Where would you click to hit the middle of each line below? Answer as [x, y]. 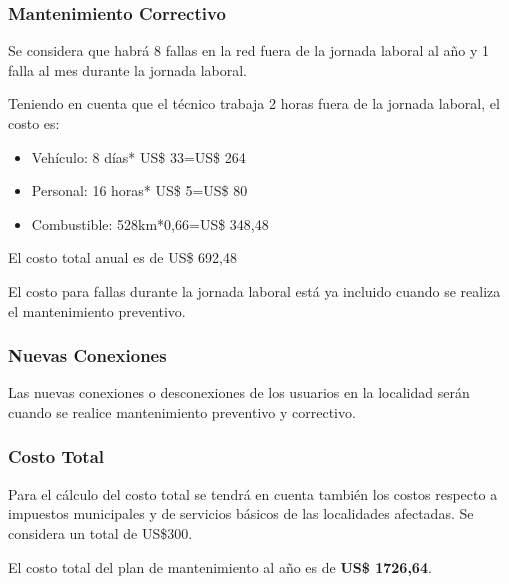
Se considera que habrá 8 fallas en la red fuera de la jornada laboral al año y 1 [249, 50]
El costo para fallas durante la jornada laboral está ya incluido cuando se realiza [254, 290]
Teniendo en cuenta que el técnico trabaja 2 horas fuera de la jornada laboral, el [254, 103]
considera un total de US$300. [100, 532]
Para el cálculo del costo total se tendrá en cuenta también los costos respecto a [253, 493]
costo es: [34, 123]
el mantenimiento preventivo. [97, 310]
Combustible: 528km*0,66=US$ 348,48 [150, 223]
